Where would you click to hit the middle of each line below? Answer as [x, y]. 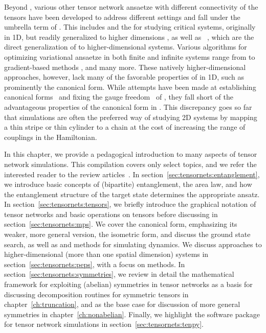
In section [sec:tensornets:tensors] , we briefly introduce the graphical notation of [130, 204]
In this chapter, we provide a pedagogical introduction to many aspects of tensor [131, 154]
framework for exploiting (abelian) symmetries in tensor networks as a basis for [128, 284]
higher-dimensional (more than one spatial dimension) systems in [106, 254]
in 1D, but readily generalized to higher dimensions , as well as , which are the [129, 37]
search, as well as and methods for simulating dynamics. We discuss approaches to [133, 244]
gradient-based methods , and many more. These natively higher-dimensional [125, 67]
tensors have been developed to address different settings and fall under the [122, 17]
